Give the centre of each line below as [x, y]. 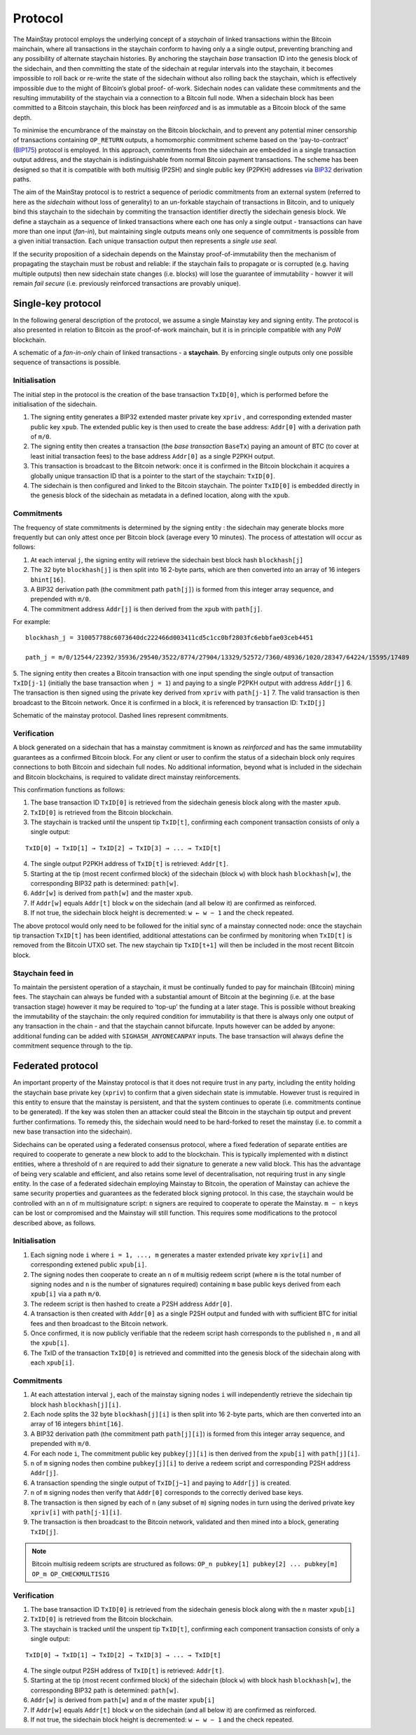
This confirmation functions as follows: [69, 789]
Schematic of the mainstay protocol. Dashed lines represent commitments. [121, 716]
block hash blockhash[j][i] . [76, 1405]
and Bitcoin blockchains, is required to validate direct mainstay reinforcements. [127, 776]
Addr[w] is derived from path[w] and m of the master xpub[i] [123, 1700]
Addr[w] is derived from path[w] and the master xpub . [111, 893]
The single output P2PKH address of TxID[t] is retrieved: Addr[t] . [130, 864]
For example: [32, 622]
